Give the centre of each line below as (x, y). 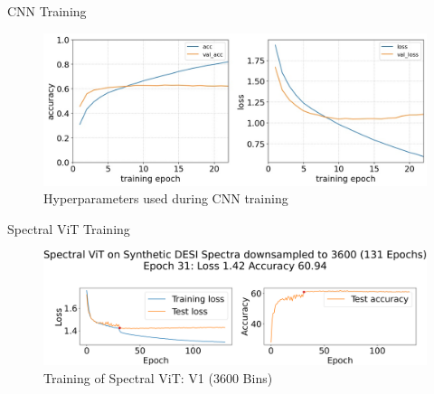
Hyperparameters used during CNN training (166, 198)
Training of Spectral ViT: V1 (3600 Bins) (158, 377)
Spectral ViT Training (69, 228)
